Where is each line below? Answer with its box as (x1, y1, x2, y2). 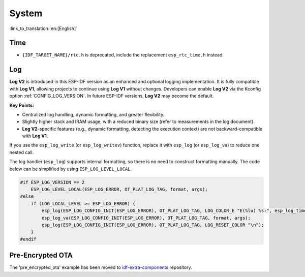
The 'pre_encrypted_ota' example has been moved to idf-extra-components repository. (9, 264, 193, 270)
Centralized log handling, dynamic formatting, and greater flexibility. (22, 111, 165, 117)
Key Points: (9, 102, 34, 108)
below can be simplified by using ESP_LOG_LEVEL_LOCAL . (9, 166, 132, 172)
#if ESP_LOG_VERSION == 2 (20, 179, 85, 185)
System (9, 8, 43, 19)
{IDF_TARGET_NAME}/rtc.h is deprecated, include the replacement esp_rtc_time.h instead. (22, 52, 224, 58)
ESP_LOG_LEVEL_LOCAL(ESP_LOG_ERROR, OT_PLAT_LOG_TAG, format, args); (30, 187, 208, 193)
